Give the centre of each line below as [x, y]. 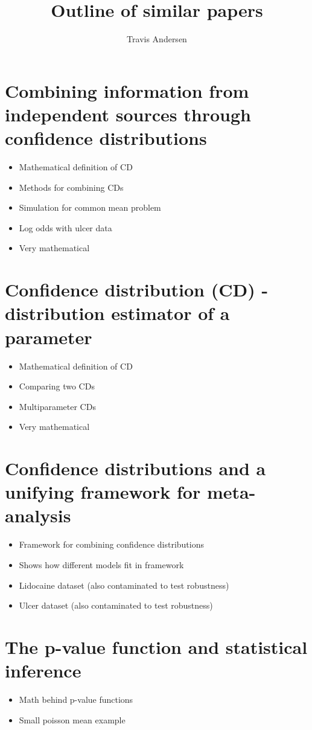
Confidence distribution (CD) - [137, 290]
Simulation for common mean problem [90, 207]
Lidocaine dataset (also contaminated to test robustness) [124, 585]
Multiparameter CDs [57, 406]
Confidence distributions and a [135, 468]
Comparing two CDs [57, 386]
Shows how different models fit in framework [101, 564]
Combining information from [127, 90]
